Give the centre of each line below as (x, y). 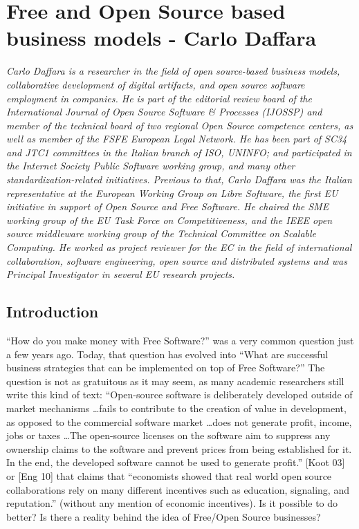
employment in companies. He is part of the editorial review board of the (159, 98)
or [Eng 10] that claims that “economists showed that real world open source (169, 475)
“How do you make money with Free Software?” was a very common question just (180, 341)
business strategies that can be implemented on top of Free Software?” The (166, 368)
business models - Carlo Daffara (162, 38)
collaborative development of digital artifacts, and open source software (156, 84)
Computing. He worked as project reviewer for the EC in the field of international (179, 247)
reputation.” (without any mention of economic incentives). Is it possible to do (172, 503)
